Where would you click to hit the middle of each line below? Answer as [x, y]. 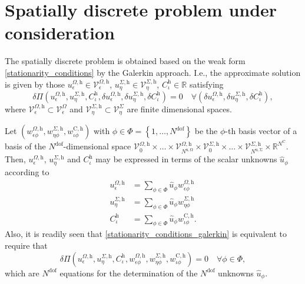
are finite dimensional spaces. [179, 108]
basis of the [25, 146]
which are [22, 273]
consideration [60, 33]
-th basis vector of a [261, 131]
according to [27, 171]
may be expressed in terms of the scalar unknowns [186, 159]
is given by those [35, 84]
